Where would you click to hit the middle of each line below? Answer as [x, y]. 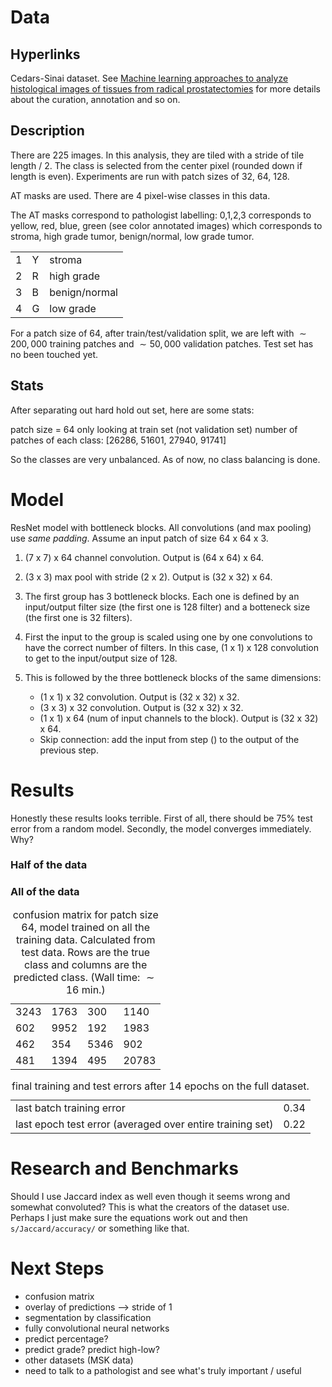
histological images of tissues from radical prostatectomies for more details [165, 89]
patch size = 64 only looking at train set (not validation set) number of [154, 429]
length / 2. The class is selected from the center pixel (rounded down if [156, 165]
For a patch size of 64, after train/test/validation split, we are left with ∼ [158, 333]
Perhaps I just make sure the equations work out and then [129, 1217]
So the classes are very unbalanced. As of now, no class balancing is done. [165, 459]
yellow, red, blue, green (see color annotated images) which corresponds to [166, 225]
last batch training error [70, 1108]
